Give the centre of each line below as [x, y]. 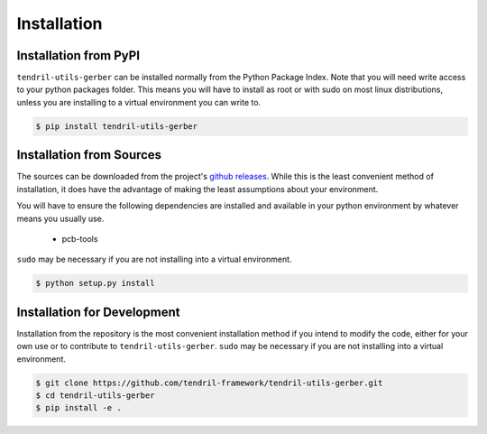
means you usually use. [60, 218]
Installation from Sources [89, 155]
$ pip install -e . [78, 408]
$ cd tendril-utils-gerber [95, 395]
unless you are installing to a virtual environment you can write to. [139, 102]
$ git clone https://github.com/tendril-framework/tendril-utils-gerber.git [209, 383]
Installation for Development [98, 312]
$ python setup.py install [95, 283]
